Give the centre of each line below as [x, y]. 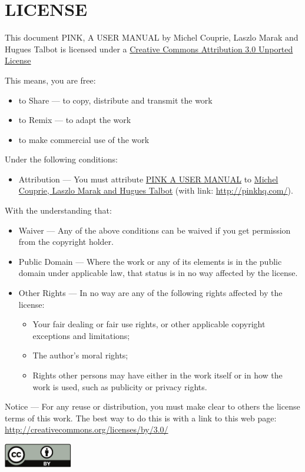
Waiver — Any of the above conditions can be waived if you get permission [155, 230]
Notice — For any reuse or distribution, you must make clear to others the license [152, 406]
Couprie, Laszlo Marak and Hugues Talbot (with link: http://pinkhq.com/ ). [156, 190]
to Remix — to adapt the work [75, 120]
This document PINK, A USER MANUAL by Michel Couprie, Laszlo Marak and [152, 37]
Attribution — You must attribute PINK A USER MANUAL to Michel [148, 179]
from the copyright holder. [66, 242]
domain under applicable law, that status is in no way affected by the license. [158, 273]
